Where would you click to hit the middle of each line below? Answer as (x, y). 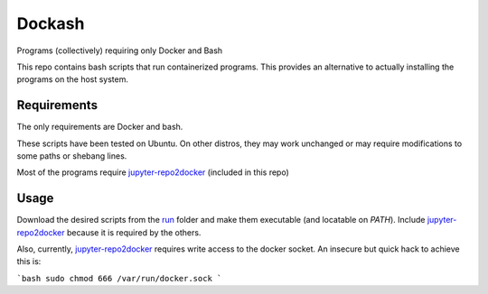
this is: (29, 262)
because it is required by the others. (134, 232)
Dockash (51, 23)
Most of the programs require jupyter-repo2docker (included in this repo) (153, 172)
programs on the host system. (73, 79)
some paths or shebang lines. (72, 156)
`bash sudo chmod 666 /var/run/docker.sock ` (119, 278)
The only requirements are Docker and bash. (100, 127)
